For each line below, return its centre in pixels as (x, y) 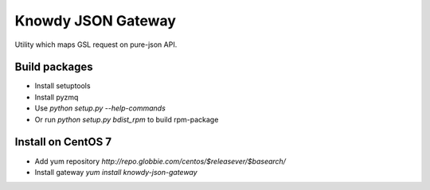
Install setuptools (63, 86)
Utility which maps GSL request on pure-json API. (96, 45)
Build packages (54, 67)
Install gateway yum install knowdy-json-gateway (116, 172)
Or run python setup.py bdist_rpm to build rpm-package (127, 119)
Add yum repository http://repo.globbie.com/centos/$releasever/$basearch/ (160, 161)
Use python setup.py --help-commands (100, 108)
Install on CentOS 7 (63, 142)
